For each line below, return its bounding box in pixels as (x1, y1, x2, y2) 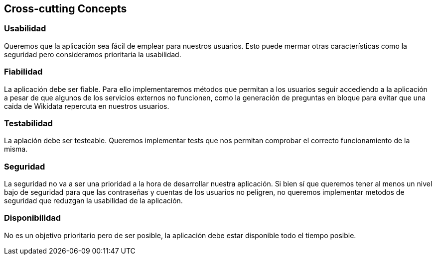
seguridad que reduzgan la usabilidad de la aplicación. (4, 196, 183, 205)
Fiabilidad (4, 67, 43, 77)
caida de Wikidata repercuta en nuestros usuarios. (4, 101, 169, 110)
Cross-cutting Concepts (4, 2, 127, 15)
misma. (4, 145, 28, 154)
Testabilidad (4, 118, 53, 128)
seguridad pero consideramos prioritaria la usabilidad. (4, 50, 181, 59)
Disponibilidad (4, 213, 61, 223)
